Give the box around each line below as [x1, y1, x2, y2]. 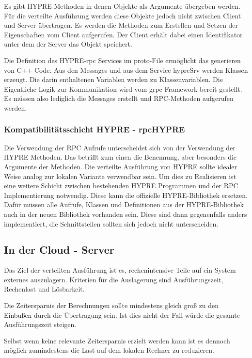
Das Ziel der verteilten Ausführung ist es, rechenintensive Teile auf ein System [4, 265, 236, 275]
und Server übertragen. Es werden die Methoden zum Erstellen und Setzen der [4, 20, 238, 30]
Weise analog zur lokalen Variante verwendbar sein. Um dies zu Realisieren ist [4, 171, 236, 181]
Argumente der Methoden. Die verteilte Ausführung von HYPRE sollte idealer [4, 161, 237, 171]
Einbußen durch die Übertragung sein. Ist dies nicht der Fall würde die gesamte [4, 309, 240, 320]
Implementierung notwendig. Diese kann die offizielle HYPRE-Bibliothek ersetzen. [4, 190, 248, 200]
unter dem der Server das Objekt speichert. [4, 39, 132, 49]
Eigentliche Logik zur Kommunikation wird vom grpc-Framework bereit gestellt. [4, 83, 242, 94]
